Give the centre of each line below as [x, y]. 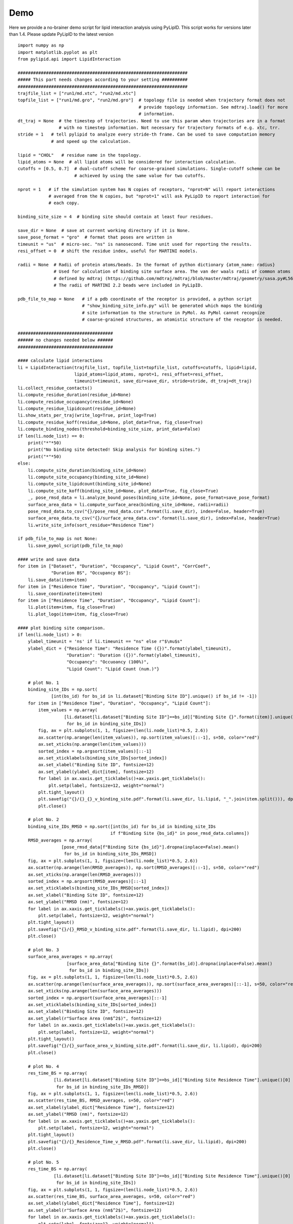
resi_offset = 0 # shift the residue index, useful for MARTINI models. [108, 251]
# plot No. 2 [43, 820]
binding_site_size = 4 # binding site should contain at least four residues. [115, 217]
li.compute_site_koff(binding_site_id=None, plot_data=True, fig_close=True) [123, 491]
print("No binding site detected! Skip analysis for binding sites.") [114, 450]
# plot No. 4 [43, 1066]
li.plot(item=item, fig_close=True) [72, 607]
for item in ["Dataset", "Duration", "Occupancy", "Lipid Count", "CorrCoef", [114, 566]
